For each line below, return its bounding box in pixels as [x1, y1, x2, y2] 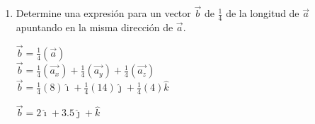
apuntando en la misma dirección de [16, 20, 173, 35]
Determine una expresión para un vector [16, 6, 191, 21]
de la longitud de [226, 6, 299, 21]
